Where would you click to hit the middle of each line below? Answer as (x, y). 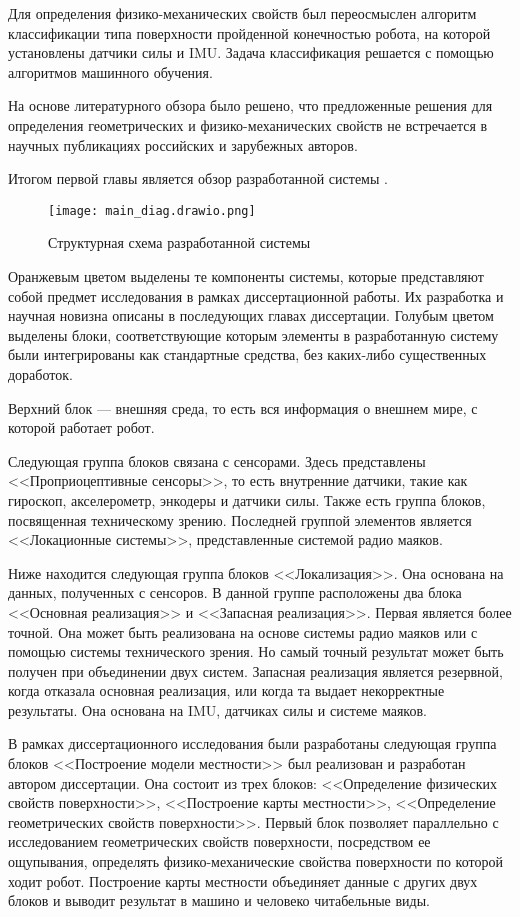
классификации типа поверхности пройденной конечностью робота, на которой (249, 32)
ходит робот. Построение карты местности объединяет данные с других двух (243, 880)
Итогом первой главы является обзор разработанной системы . (198, 178)
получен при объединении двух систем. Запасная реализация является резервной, (255, 670)
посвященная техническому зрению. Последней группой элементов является (240, 519)
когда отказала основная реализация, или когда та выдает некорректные (226, 690)
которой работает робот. (81, 427)
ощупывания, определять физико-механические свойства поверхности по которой (255, 861)
